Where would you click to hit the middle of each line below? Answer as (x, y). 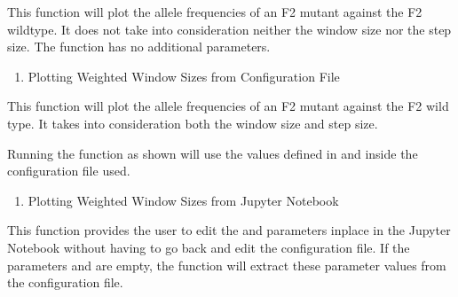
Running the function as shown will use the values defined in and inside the (213, 153)
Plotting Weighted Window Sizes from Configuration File (184, 76)
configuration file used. (69, 171)
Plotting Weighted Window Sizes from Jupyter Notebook (183, 200)
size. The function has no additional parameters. (139, 47)
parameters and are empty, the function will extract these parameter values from (227, 265)
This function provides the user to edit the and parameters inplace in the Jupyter (229, 230)
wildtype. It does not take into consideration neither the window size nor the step (229, 29)
